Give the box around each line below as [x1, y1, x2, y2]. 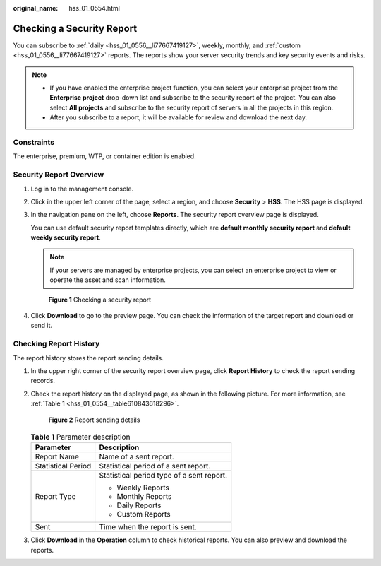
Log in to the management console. [30, 184, 134, 193]
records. [30, 377, 56, 385]
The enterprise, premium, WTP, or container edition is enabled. [13, 152, 197, 160]
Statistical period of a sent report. [99, 461, 211, 471]
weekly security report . [30, 233, 102, 242]
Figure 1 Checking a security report [48, 295, 152, 304]
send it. [30, 322, 53, 330]
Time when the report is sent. [99, 522, 197, 532]
